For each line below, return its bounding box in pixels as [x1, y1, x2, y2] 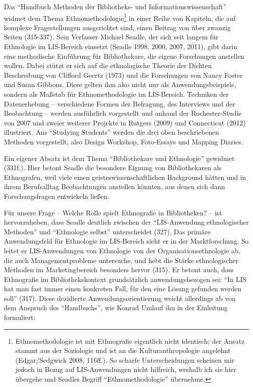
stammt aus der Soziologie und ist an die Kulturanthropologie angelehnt [15, 345, 231, 355]
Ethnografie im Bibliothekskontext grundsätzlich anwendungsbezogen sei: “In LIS [4, 274, 247, 284]
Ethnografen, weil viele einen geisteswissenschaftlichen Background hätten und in [4, 172, 246, 182]
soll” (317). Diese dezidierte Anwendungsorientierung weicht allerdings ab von [4, 293, 236, 303]
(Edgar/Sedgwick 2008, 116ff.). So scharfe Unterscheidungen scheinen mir [15, 354, 235, 365]
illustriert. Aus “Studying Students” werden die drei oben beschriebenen [4, 127, 219, 137]
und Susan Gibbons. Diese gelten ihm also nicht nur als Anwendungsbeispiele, [4, 79, 236, 89]
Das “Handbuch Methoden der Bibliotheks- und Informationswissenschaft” [4, 1, 227, 11]
